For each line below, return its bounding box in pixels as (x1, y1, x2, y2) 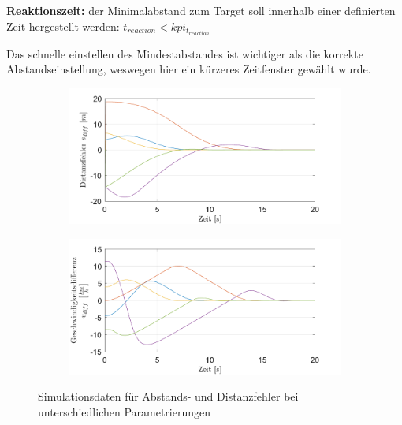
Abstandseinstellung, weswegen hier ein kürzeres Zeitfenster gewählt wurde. (6, 61, 371, 77)
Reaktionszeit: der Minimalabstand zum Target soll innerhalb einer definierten (6, 2, 396, 18)
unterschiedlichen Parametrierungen (38, 404, 211, 420)
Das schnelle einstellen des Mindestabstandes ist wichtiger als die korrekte (6, 45, 363, 62)
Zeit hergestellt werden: (6, 17, 120, 34)
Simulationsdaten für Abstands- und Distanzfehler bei (38, 388, 299, 404)
